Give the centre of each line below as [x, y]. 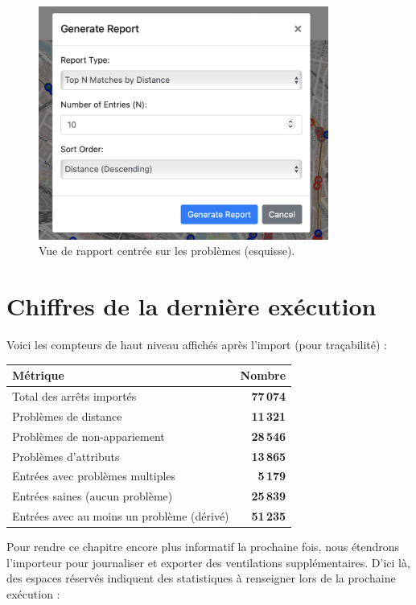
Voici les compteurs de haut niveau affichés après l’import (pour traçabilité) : [197, 345]
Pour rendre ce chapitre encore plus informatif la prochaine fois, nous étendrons [203, 547]
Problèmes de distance [67, 416]
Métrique [38, 375]
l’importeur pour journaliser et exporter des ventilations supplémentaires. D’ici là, [208, 562]
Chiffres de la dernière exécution [192, 306]
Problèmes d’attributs [66, 456]
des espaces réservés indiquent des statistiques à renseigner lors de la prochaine [201, 578]
